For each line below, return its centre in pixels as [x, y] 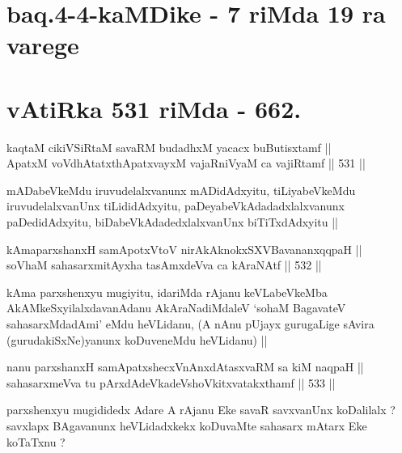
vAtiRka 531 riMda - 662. [154, 108]
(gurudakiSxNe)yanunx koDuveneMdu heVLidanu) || [137, 339]
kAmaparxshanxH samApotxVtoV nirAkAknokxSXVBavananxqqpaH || [184, 249]
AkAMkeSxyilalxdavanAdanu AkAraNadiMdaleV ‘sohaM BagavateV [176, 308]
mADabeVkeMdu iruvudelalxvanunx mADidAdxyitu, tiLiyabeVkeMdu [181, 190]
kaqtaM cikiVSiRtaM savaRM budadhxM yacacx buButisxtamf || [169, 147]
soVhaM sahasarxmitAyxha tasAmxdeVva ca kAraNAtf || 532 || [164, 265]
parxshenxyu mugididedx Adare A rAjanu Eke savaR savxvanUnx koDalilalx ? [201, 410]
